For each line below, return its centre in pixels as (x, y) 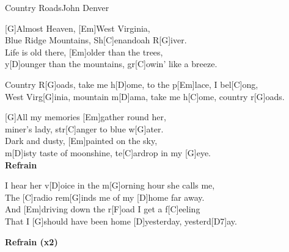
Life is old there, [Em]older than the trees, (84, 52)
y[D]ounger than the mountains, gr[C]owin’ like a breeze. (111, 64)
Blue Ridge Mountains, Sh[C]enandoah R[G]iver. (96, 40)
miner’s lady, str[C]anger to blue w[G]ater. (84, 128)
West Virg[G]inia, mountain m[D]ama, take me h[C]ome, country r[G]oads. (145, 96)
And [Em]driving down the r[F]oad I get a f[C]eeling (103, 209)
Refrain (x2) (31, 241)
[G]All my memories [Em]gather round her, (86, 117)
